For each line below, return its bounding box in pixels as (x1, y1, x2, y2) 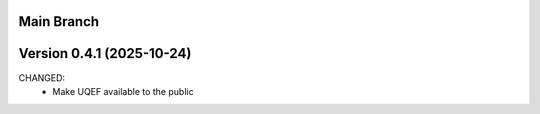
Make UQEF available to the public (52, 85, 194, 97)
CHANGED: (18, 71, 65, 84)
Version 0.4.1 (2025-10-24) (18, 45, 192, 62)
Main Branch (18, 13, 100, 30)
